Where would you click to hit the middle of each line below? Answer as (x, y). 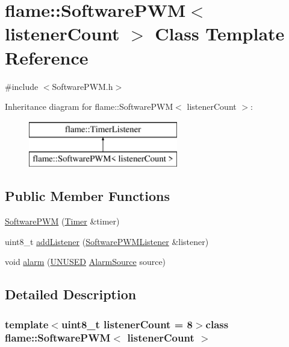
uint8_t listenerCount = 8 (127, 324)
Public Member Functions (87, 196)
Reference (47, 57)
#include (22, 86)
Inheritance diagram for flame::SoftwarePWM (89, 107)
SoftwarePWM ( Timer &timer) (62, 221)
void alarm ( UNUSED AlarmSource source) (85, 262)
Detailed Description (71, 294)
